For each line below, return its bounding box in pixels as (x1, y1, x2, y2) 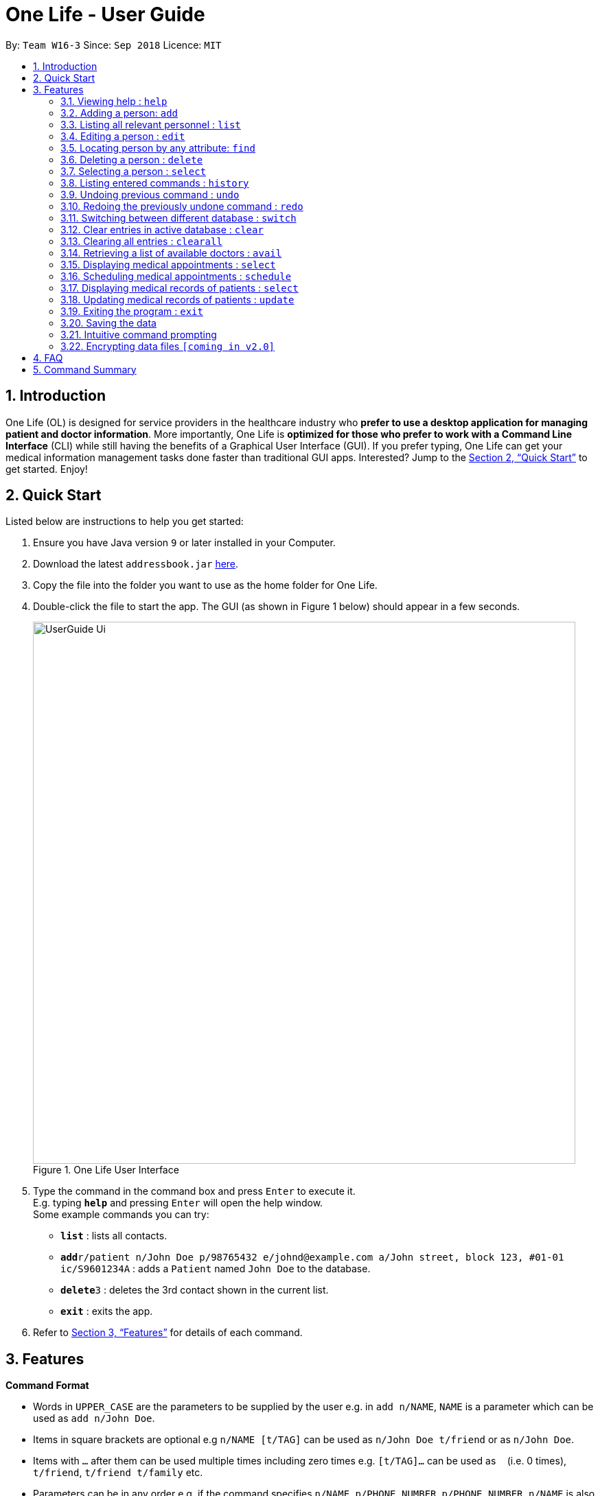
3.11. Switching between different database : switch (60, 211, 297, 224)
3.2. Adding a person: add (60, 106, 178, 119)
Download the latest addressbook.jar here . (33, 558, 239, 570)
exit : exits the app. (60, 1305, 153, 1318)
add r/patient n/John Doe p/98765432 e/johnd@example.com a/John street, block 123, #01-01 (60, 1252, 564, 1263)
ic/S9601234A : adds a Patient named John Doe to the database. (60, 1263, 371, 1275)
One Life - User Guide (5, 3, 205, 26)
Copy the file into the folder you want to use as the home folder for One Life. (33, 579, 378, 592)
